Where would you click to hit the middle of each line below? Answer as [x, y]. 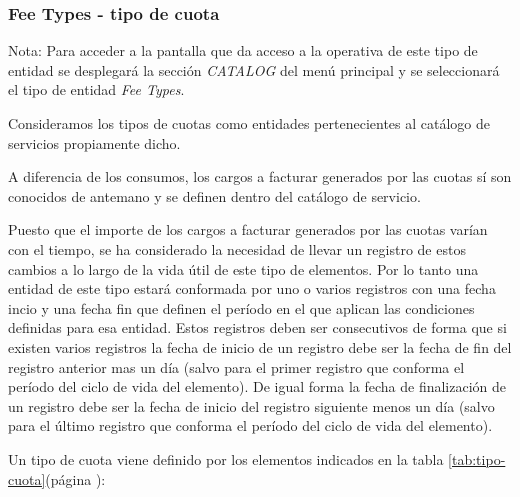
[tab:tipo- [477, 458]
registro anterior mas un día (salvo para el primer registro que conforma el [236, 366]
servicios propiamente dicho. [94, 142]
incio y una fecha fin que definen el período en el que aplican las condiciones [241, 307]
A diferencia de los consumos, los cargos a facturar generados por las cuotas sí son [260, 176]
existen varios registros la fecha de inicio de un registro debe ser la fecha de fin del [260, 346]
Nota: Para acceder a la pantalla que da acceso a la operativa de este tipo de [243, 50]
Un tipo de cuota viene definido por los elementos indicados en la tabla [226, 458]
